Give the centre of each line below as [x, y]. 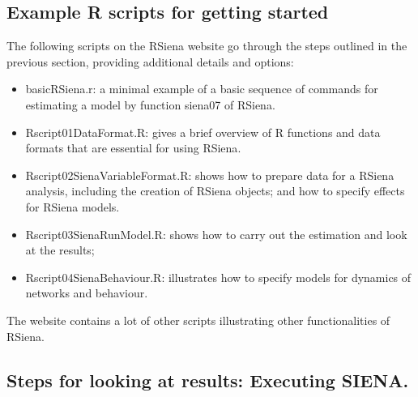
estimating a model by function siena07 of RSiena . [150, 104]
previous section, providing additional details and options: [150, 61]
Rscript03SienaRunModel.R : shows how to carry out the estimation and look [216, 234]
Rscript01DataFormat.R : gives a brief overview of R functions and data [203, 132]
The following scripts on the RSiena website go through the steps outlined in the [207, 46]
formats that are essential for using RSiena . [133, 148]
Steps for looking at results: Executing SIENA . [208, 380]
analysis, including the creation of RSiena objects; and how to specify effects [215, 191]
